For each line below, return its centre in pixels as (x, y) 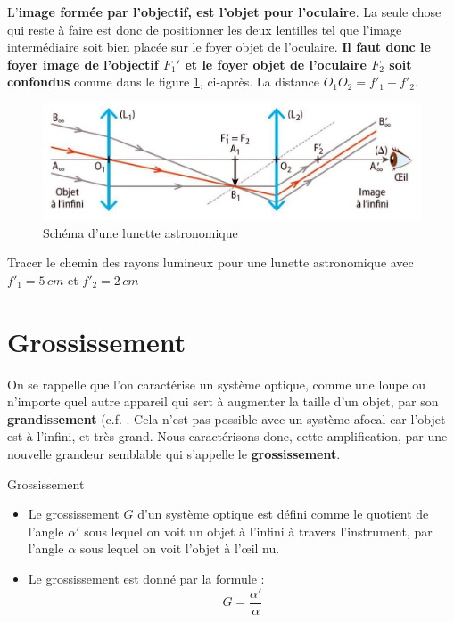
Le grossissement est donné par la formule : (146, 578)
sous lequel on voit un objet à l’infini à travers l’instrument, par (258, 531)
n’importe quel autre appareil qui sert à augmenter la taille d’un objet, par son (223, 401)
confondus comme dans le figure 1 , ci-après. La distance (163, 82)
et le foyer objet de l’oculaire (276, 64)
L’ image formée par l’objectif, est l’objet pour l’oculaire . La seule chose (224, 12)
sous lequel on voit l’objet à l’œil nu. (180, 548)
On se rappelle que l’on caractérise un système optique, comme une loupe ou (216, 384)
